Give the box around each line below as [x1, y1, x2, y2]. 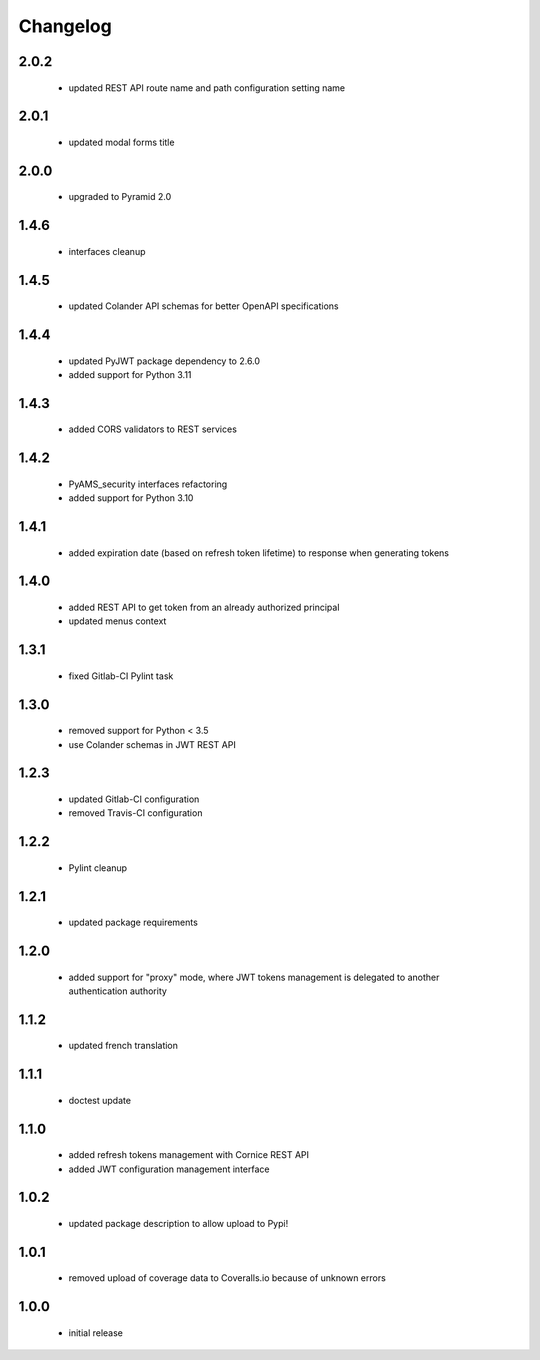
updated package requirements [68, 916, 199, 929]
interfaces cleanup [68, 245, 146, 257]
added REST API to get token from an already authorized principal [68, 601, 340, 613]
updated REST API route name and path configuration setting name [68, 81, 346, 94]
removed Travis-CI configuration [68, 807, 203, 819]
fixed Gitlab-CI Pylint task [68, 670, 174, 682]
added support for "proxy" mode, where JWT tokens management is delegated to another [68, 971, 440, 983]
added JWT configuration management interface [68, 1163, 270, 1175]
